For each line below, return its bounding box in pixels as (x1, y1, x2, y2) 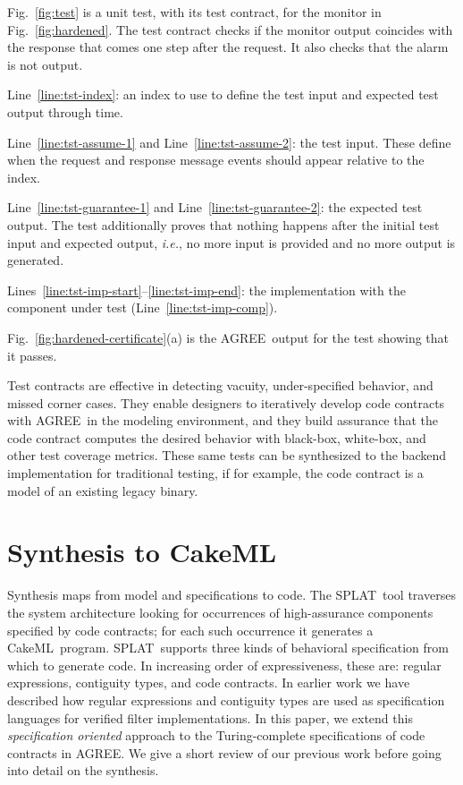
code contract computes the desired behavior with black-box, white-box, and (7, 428, 426, 447)
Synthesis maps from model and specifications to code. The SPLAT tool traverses (7, 585, 456, 604)
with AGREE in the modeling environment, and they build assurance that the (7, 411, 439, 430)
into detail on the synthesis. (7, 761, 159, 780)
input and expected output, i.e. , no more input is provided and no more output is (7, 233, 456, 252)
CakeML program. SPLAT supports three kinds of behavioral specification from (7, 638, 449, 657)
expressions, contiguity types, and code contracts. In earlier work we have (7, 673, 410, 692)
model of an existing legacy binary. (7, 481, 198, 499)
